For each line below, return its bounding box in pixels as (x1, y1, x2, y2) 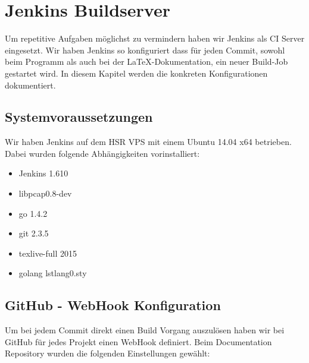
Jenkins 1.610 (18, 167, 68, 179)
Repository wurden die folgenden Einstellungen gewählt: (5, 347, 210, 359)
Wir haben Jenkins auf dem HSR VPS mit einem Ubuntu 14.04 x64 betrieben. (5, 135, 292, 148)
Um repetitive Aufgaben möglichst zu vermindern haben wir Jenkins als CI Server (5, 32, 305, 45)
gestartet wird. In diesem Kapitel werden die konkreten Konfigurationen (5, 67, 268, 79)
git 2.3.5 (18, 227, 49, 239)
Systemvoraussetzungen (5, 108, 153, 126)
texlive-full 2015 (18, 247, 77, 259)
